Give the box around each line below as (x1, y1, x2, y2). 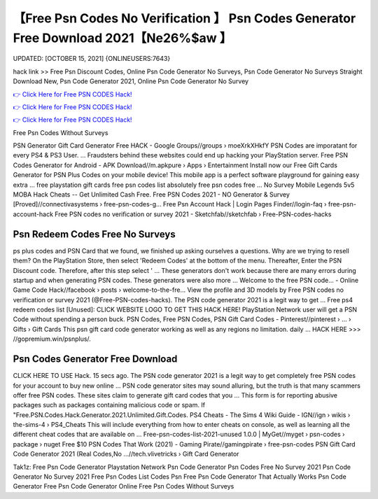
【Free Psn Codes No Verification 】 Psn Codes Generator (13, 10, 356, 26)
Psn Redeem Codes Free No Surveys (13, 228, 176, 240)
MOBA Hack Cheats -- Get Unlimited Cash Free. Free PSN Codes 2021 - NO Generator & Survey (13, 190, 290, 199)
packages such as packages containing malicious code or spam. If (13, 401, 206, 409)
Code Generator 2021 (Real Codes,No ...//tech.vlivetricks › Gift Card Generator (13, 450, 239, 458)
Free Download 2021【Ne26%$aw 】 (13, 30, 232, 45)
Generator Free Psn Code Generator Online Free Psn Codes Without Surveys (13, 482, 234, 491)
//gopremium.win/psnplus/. (13, 335, 91, 343)
